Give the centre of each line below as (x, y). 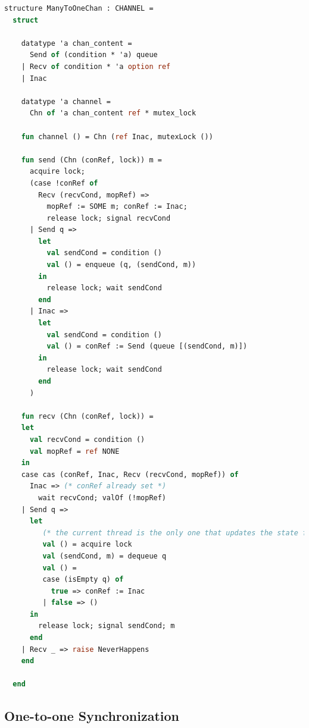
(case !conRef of (64, 183)
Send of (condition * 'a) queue (93, 55)
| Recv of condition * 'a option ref (96, 66)
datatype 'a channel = (66, 101)
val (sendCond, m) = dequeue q (104, 556)
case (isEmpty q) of (83, 580)
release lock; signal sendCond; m (107, 626)
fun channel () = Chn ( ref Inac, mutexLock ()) (117, 136)
